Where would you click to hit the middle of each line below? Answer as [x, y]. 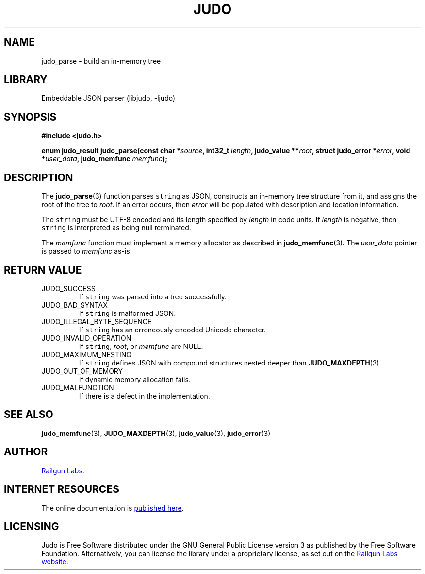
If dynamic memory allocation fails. [135, 379]
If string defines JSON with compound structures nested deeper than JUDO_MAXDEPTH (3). [230, 363]
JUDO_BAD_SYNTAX [74, 305]
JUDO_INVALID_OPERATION [86, 338]
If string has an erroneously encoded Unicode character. [172, 330]
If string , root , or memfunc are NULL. [141, 346]
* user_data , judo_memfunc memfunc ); [105, 159]
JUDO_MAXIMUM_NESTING [86, 354]
